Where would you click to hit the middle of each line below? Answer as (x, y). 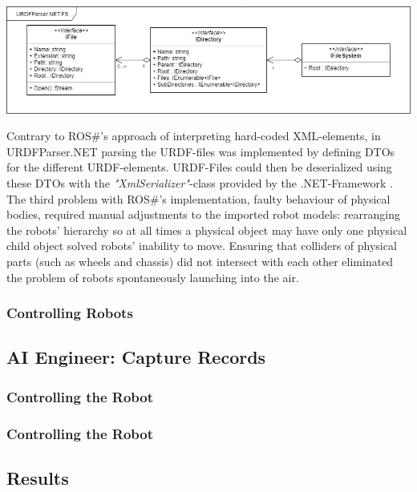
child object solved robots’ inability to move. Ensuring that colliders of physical (202, 246)
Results (38, 477)
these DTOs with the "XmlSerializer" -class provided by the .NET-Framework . (200, 183)
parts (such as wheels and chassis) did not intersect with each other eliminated (200, 261)
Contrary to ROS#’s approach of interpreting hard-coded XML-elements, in (194, 136)
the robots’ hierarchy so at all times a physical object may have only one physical (207, 230)
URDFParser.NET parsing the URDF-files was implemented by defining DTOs (201, 151)
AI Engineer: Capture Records (136, 357)
